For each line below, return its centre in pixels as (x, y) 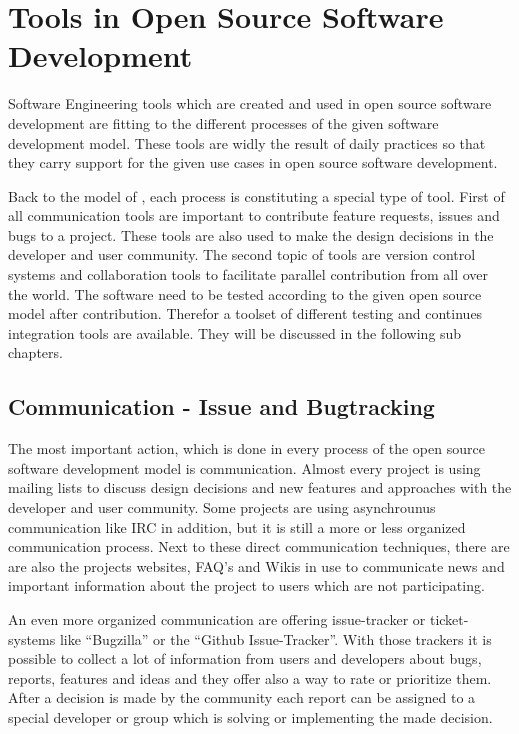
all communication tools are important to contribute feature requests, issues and (254, 215)
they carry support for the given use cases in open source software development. (253, 162)
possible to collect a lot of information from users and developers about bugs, (245, 658)
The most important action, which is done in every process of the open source (246, 448)
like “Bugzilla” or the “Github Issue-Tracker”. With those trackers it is (275, 638)
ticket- (449, 618)
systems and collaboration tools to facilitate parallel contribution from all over (248, 274)
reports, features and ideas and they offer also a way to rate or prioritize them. (250, 677)
